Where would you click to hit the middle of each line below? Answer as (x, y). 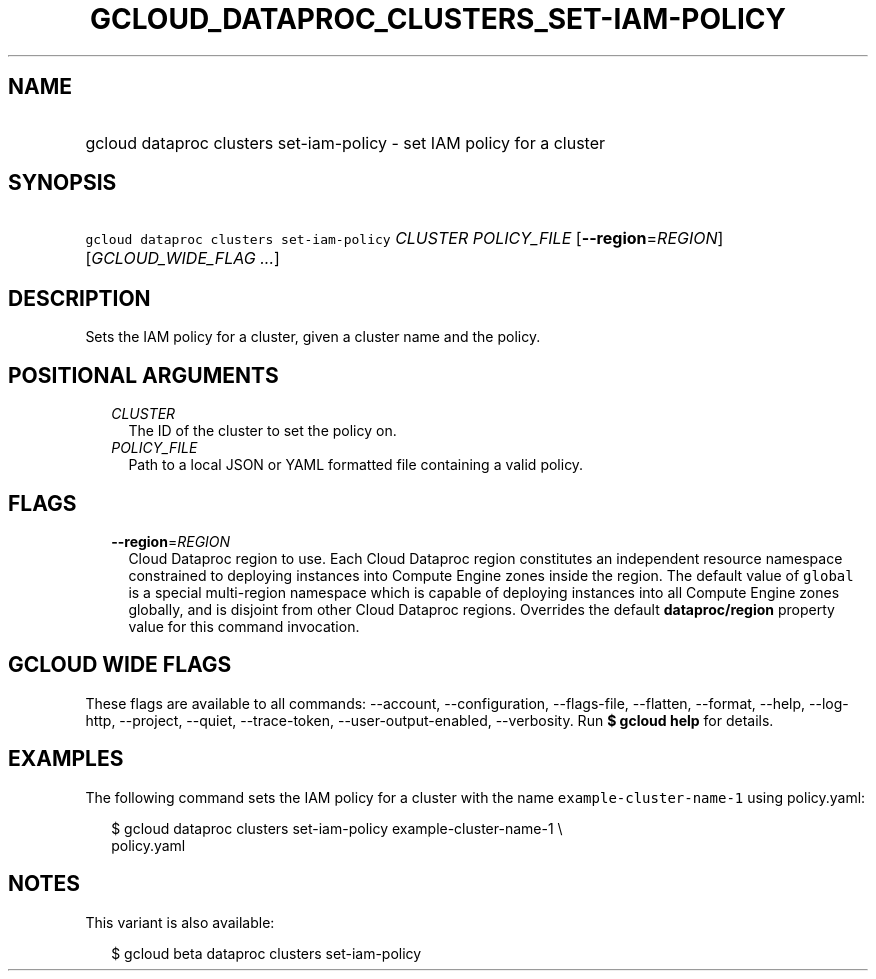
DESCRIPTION (79, 298)
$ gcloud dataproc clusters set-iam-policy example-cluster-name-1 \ (337, 828)
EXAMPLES (66, 759)
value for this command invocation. (244, 626)
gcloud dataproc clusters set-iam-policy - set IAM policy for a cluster (345, 142)
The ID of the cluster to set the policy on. (262, 431)
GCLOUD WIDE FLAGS (120, 665)
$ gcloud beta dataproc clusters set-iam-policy (266, 953)
